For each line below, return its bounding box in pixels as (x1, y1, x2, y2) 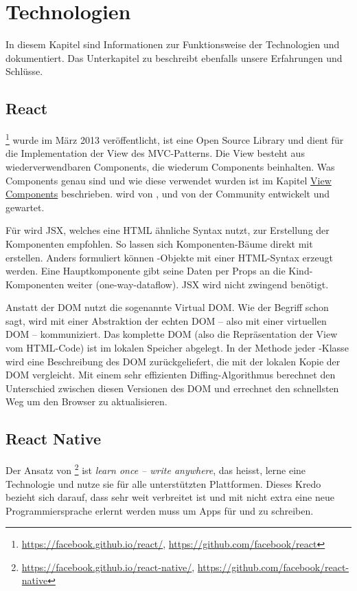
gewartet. (5, 200, 45, 214)
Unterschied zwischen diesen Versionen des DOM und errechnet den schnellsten (5, 380, 339, 395)
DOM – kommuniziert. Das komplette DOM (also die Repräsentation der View (5, 327, 338, 341)
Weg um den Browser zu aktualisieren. (5, 394, 168, 409)
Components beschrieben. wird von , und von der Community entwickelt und (5, 186, 330, 201)
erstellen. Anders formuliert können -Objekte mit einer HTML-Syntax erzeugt (5, 250, 333, 264)
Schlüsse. (5, 64, 43, 78)
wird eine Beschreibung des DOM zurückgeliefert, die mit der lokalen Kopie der (5, 354, 341, 368)
